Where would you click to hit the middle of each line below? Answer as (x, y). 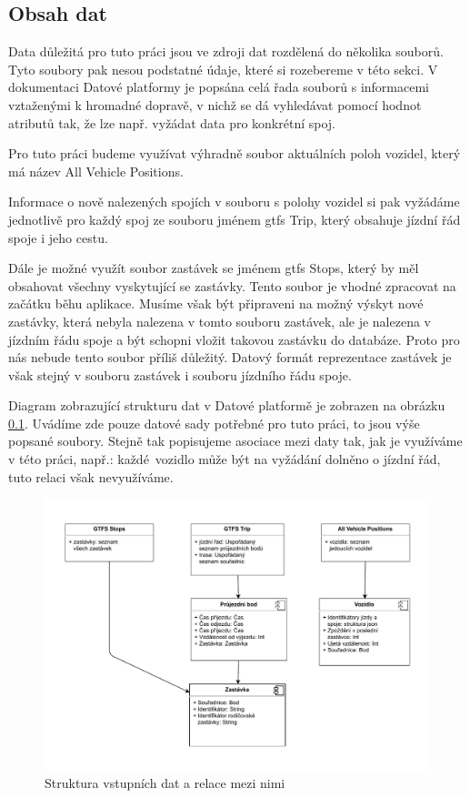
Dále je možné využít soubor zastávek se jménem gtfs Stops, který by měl (214, 268)
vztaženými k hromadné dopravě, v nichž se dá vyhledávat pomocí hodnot (215, 104)
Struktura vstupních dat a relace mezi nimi (165, 783)
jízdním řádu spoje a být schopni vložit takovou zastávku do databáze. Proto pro (234, 339)
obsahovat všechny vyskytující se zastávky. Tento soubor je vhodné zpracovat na (232, 285)
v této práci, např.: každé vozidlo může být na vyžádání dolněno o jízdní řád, (225, 459)
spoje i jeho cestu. (58, 237)
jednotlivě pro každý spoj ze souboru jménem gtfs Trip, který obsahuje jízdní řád (235, 219)
